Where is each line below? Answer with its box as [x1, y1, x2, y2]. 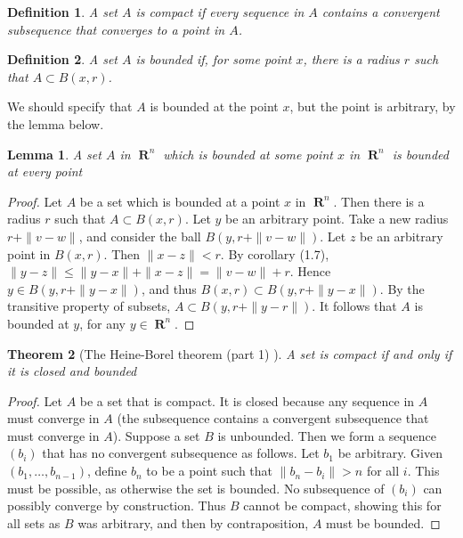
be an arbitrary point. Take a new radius [225, 209, 449, 228]
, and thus [141, 279, 197, 298]
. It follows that [312, 297, 397, 315]
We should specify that [7, 97, 133, 116]
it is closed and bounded [7, 362, 137, 380]
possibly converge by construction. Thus [7, 496, 226, 515]
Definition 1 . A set [7, 3, 118, 20]
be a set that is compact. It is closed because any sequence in [79, 391, 415, 410]
